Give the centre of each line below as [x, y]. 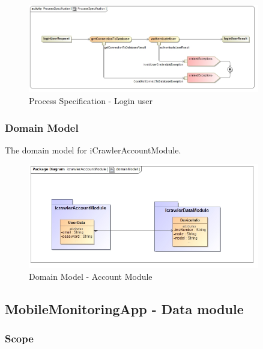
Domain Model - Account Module [91, 276]
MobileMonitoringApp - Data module [124, 309]
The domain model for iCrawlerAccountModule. [93, 150]
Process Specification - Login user [91, 101]
